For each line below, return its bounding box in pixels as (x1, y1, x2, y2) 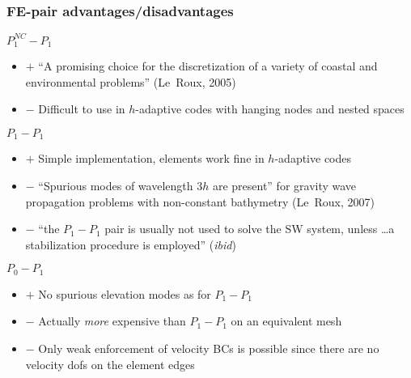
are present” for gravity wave (212, 177, 357, 193)
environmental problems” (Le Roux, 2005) (25, 73, 236, 90)
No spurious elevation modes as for (38, 285, 211, 302)
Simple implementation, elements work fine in (38, 150, 265, 167)
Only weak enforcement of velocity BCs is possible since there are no (38, 340, 379, 357)
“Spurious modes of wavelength (38, 177, 193, 193)
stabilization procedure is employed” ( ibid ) (25, 236, 236, 253)
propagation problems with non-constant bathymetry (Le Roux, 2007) (25, 193, 375, 210)
